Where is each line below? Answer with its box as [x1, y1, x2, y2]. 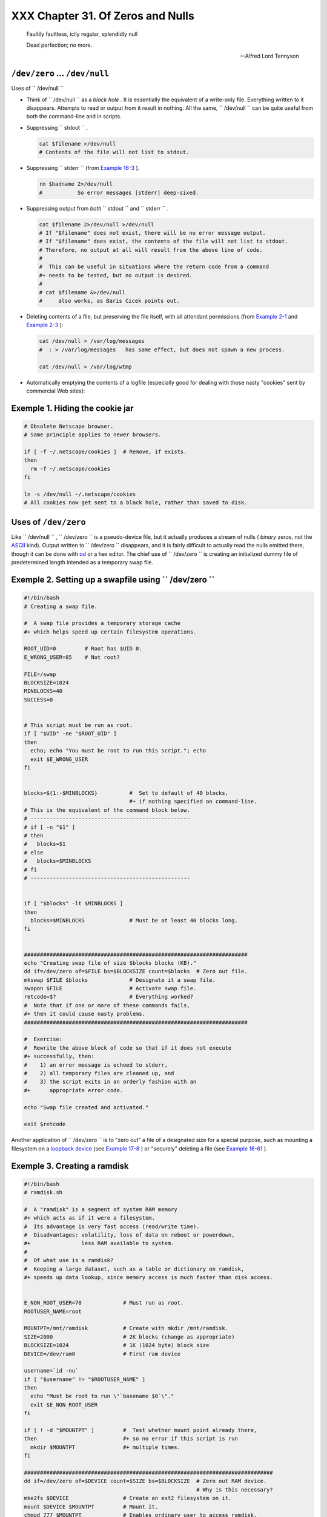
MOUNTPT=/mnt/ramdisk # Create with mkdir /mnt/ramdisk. [24, 1325, 229, 1332]
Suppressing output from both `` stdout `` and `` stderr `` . [26, 204, 169, 212]
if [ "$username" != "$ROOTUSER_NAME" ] [24, 1376, 145, 1383]
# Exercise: [24, 1036, 63, 1043]
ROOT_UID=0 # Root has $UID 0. [24, 645, 142, 652]
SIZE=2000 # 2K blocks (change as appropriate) [24, 1333, 235, 1340]
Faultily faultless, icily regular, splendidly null [26, 30, 138, 38]
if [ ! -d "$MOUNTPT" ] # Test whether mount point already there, [24, 1427, 257, 1434]
